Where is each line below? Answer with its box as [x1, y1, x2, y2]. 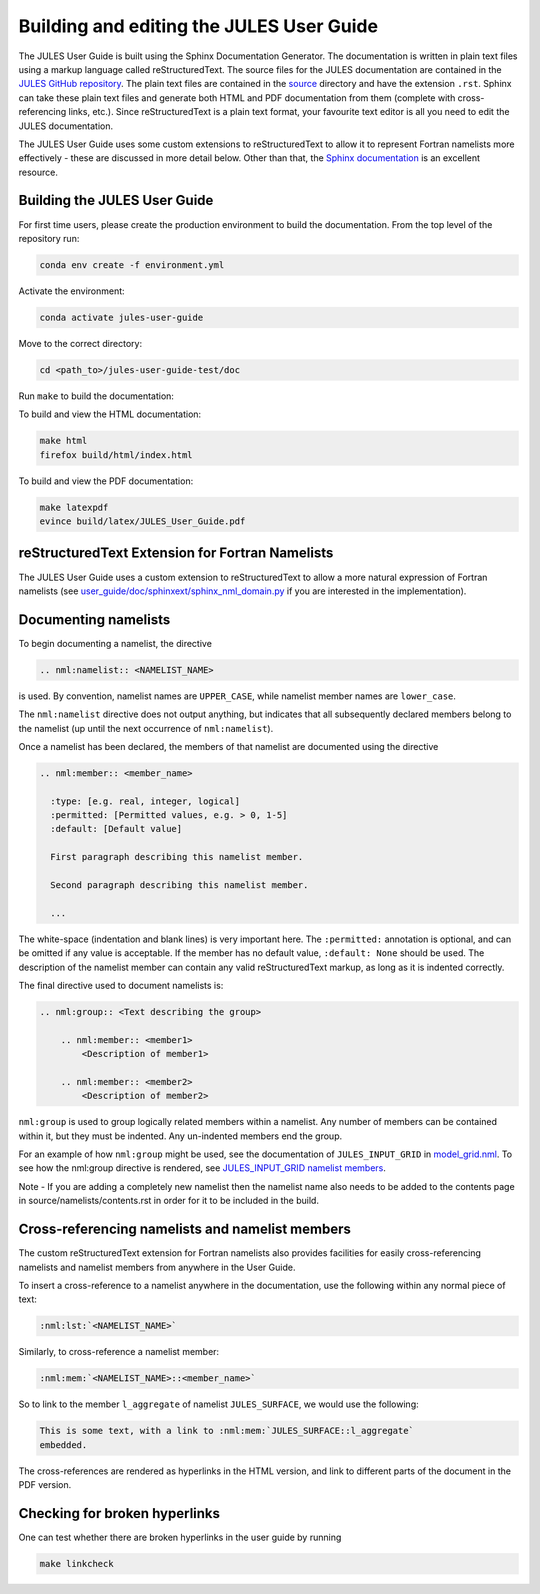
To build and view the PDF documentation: [18, 475, 194, 487]
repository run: [18, 232, 80, 244]
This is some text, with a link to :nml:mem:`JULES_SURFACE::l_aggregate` [39, 1425, 415, 1437]
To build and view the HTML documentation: [18, 408, 202, 420]
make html [39, 435, 88, 447]
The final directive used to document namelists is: [18, 979, 224, 991]
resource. [18, 166, 59, 178]
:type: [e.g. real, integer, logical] [50, 795, 240, 807]
